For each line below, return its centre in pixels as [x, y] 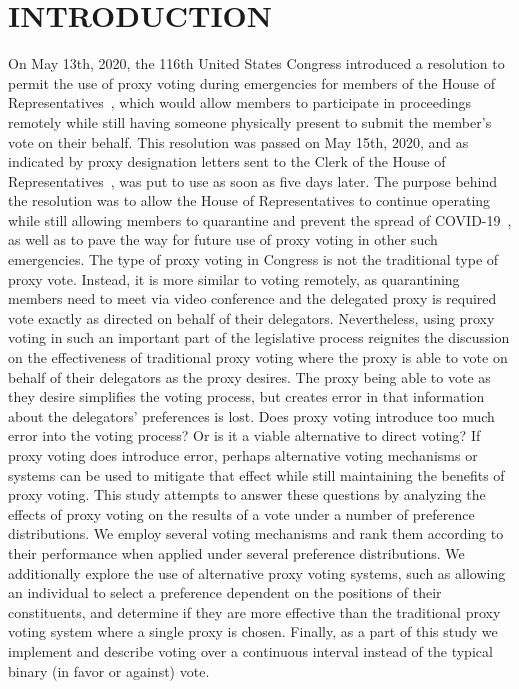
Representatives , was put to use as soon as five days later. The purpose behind [253, 180]
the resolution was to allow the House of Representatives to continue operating [249, 200]
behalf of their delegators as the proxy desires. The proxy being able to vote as [249, 376]
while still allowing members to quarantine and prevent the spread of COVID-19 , [260, 219]
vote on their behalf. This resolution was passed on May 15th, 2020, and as [238, 141]
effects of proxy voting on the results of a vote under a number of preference [241, 513]
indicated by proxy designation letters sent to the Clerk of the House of [227, 161]
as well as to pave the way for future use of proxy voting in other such [223, 239]
